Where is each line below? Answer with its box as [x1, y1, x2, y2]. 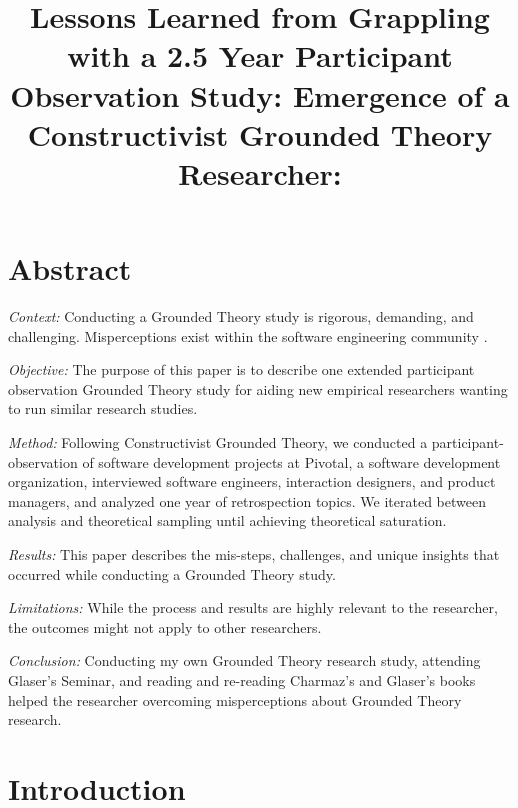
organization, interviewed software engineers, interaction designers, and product [8, 471, 496, 492]
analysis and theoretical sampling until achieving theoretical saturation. [8, 510, 447, 531]
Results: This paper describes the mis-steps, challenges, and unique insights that [8, 544, 500, 564]
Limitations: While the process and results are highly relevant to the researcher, [8, 597, 498, 618]
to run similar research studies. [8, 398, 198, 419]
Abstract [8, 248, 132, 289]
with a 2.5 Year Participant [67, 35, 453, 76]
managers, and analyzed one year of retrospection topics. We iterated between [8, 490, 486, 511]
